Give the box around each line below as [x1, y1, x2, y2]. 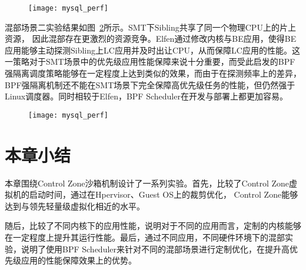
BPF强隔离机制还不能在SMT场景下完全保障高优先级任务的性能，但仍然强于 [5, 78, 295, 91]
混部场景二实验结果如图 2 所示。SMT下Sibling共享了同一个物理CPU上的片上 [5, 21, 296, 33]
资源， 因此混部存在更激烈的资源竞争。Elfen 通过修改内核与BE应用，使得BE [5, 32, 297, 45]
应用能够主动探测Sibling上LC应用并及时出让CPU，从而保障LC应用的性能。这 [5, 44, 300, 56]
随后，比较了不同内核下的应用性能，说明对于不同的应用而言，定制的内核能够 [5, 219, 301, 232]
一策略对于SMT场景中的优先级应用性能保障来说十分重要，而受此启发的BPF [5, 55, 295, 68]
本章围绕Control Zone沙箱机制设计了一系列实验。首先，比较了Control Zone [5, 176, 290, 189]
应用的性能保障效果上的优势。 [21, 254, 137, 266]
